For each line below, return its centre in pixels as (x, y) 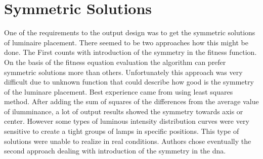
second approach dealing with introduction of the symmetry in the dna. (115, 151)
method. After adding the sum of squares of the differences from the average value (131, 101)
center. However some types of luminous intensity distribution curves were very (127, 121)
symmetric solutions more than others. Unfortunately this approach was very (123, 72)
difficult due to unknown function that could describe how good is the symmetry (129, 82)
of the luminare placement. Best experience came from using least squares (119, 91)
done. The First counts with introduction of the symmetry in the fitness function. (130, 52)
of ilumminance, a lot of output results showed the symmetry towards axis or (124, 111)
